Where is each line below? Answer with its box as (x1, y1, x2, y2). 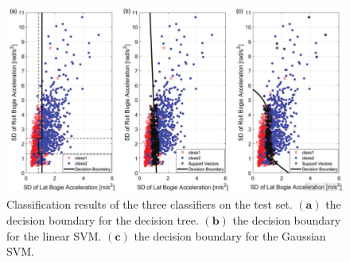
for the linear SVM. (6, 227, 102, 244)
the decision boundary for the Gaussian (134, 227, 326, 244)
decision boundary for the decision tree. (6, 211, 199, 228)
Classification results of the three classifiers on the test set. (6, 196, 293, 213)
